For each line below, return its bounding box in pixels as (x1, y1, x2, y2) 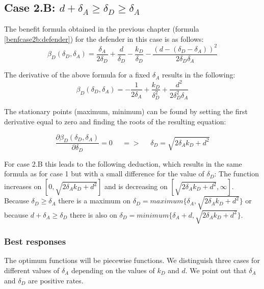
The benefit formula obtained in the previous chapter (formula (4, 23, 199, 34)
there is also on (70, 209, 117, 220)
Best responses (4, 235, 66, 248)
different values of (4, 265, 60, 275)
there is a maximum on (58, 195, 130, 206)
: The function (214, 168, 259, 179)
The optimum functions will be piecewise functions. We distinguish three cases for (4, 255, 260, 266)
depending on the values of (71, 265, 155, 275)
